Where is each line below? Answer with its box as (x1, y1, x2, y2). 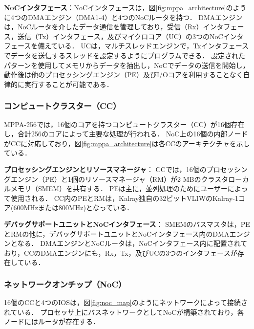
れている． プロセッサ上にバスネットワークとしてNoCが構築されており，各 (4, 307, 244, 317)
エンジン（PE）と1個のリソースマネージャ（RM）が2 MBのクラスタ (10, 174, 229, 184)
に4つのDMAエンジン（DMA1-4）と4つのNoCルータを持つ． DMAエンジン (4, 12, 243, 22)
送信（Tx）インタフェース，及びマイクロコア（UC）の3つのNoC (17, 31, 223, 41)
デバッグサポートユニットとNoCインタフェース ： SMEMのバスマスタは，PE (4, 219, 250, 229)
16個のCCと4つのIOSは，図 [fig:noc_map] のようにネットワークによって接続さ (4, 297, 248, 307)
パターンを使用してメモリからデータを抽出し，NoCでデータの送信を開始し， (4, 60, 250, 70)
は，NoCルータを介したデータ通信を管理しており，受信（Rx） (4, 22, 203, 32)
